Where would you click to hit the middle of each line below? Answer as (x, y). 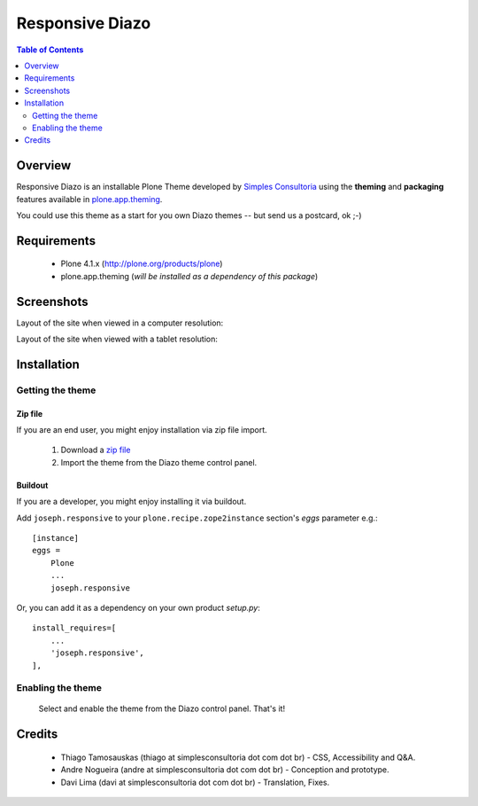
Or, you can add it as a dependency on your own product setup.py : (139, 607)
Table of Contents (50, 50)
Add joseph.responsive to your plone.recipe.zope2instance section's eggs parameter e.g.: (197, 518)
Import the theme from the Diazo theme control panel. (159, 462)
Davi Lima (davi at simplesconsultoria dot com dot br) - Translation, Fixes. (195, 782)
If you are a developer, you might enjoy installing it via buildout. (131, 502)
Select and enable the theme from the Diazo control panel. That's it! (162, 708)
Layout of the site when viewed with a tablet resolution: (117, 339)
